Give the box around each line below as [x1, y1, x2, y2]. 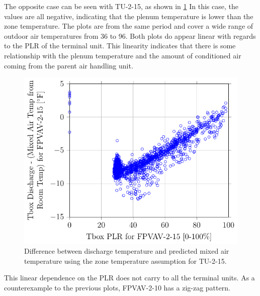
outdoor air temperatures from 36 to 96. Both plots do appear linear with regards [4, 30, 256, 41]
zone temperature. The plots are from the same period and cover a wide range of [4, 21, 253, 31]
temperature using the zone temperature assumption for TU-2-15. [24, 255, 227, 266]
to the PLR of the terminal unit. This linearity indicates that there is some [4, 40, 236, 51]
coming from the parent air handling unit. [4, 60, 133, 70]
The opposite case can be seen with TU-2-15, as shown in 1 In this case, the [4, 1, 238, 11]
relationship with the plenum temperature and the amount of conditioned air [4, 50, 241, 60]
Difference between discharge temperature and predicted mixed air [24, 246, 229, 256]
